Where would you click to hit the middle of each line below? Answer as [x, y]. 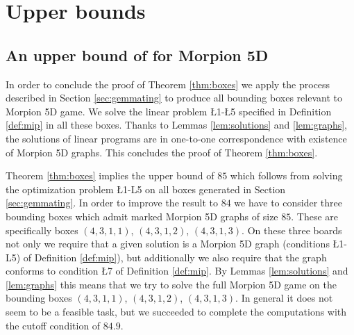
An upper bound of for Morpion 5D [137, 55]
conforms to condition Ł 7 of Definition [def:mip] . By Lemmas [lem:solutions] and [177, 271]
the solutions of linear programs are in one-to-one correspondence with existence [176, 138]
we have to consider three [288, 203]
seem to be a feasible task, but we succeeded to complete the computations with [176, 312]
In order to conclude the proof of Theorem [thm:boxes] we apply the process [168, 84]
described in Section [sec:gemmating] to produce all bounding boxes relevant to [174, 98]
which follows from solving [286, 175]
